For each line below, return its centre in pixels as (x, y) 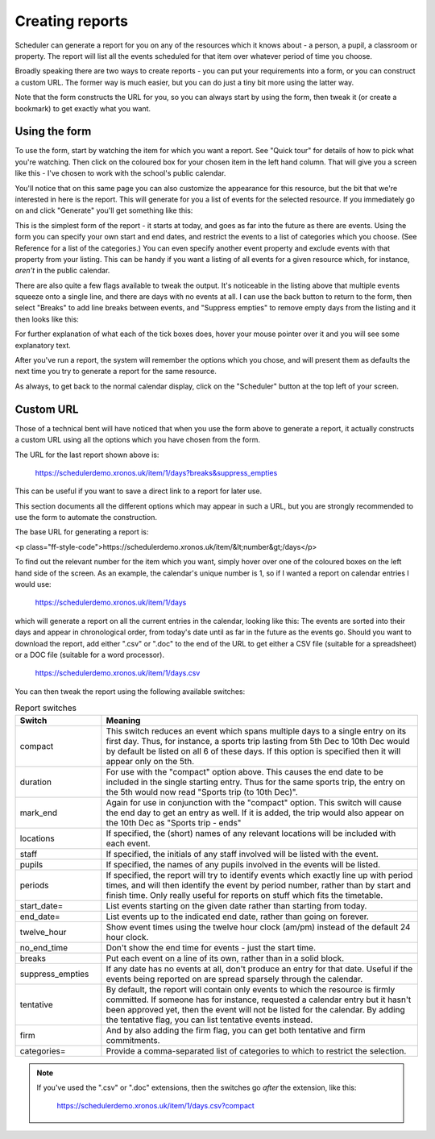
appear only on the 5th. (150, 761)
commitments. (133, 1040)
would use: (33, 584)
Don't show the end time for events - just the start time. (211, 947)
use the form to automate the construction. (86, 518)
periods (34, 885)
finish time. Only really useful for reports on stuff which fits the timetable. (244, 895)
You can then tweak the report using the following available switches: (130, 691)
